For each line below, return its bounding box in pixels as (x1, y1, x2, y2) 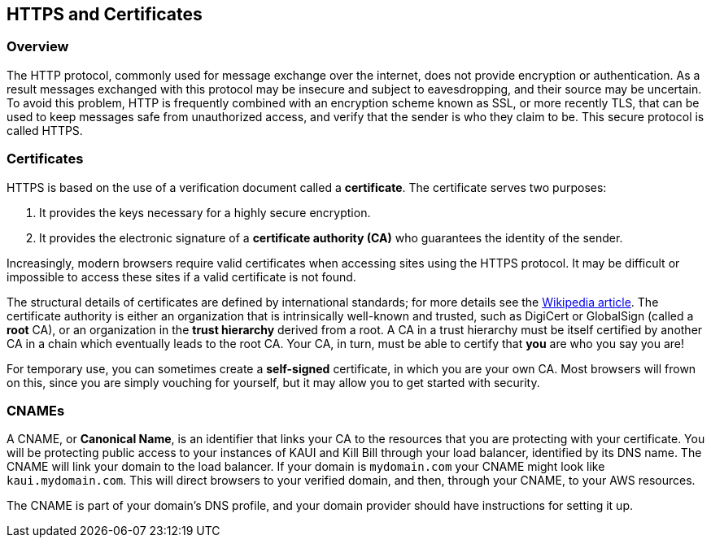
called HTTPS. (7, 123, 83, 137)
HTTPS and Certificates (7, 4, 203, 24)
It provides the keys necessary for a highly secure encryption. (39, 205, 371, 220)
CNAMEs (7, 402, 65, 419)
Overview (7, 38, 69, 55)
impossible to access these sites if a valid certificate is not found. (7, 269, 356, 284)
